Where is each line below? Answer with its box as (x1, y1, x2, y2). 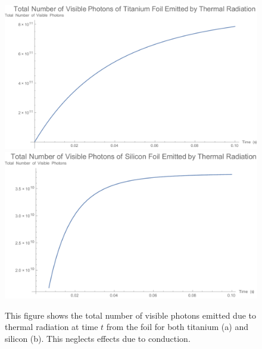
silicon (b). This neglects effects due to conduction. (5, 332, 191, 344)
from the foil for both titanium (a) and (106, 320, 248, 333)
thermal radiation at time (5, 320, 98, 333)
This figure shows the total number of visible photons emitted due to (5, 309, 257, 321)
